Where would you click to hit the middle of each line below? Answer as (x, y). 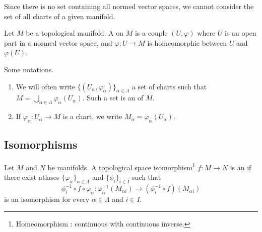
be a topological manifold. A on (75, 33)
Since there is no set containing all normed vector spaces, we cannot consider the (129, 6)
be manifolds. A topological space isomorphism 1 (121, 166)
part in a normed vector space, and (58, 42)
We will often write (45, 86)
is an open (241, 33)
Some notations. (29, 69)
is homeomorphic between (187, 42)
